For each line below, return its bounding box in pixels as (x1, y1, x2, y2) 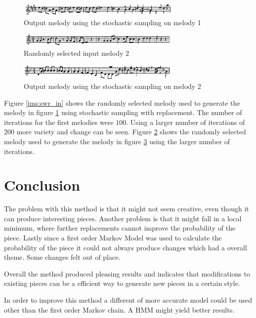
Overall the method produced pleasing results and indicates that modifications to (4, 268, 250, 278)
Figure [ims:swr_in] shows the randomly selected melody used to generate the (4, 97, 240, 108)
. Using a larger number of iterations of (126, 117, 245, 127)
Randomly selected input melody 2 (24, 47, 129, 58)
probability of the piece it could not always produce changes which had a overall (4, 242, 247, 252)
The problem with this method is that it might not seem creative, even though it (4, 203, 249, 214)
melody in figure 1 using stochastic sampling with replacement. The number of (4, 107, 242, 118)
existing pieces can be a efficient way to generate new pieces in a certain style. (4, 278, 240, 288)
